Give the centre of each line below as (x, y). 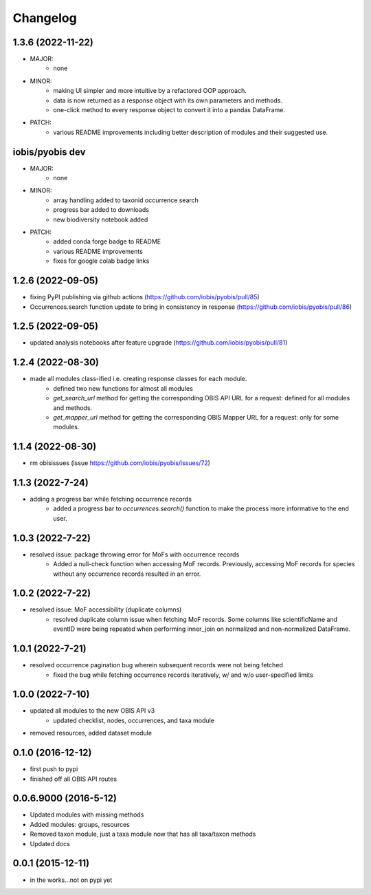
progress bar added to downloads (101, 210)
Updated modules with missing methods (87, 815)
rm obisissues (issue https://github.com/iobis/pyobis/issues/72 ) (120, 463)
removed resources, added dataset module (91, 733)
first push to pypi (54, 769)
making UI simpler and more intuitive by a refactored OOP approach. (150, 91)
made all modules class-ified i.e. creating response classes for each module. (138, 379)
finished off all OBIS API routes (73, 779)
